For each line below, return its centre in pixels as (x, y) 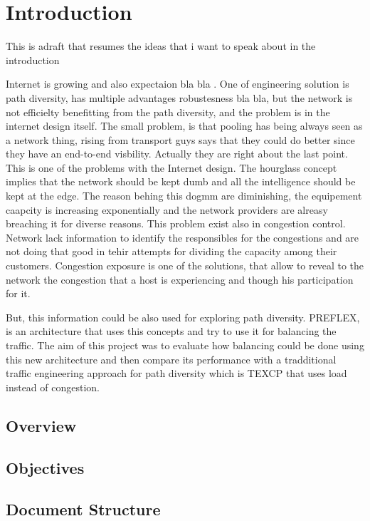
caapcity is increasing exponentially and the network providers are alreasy (167, 209)
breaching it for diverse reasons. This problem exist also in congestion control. (176, 223)
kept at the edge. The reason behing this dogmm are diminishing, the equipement (184, 196)
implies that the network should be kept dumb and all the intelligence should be (181, 181)
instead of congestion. (53, 387)
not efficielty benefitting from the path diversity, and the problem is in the (168, 112)
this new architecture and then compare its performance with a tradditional (171, 359)
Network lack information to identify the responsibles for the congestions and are (183, 237)
